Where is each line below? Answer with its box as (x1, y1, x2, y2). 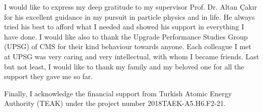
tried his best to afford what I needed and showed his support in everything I (4, 21, 244, 32)
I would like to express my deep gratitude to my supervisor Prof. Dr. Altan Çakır (4, 2, 257, 12)
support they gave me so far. (4, 71, 93, 82)
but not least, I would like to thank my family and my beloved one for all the (4, 61, 244, 71)
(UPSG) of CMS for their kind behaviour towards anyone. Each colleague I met (4, 41, 252, 52)
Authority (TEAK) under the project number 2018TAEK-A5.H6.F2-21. (4, 98, 226, 108)
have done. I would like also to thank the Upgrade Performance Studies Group (4, 31, 248, 42)
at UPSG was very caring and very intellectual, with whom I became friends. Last (4, 51, 259, 61)
